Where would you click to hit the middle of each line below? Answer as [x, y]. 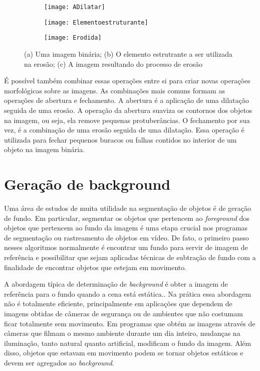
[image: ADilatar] [75, 7]
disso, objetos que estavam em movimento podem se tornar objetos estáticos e [124, 353]
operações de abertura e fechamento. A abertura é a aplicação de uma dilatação [126, 100]
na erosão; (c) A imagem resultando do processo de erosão [113, 64]
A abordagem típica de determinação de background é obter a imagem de [116, 284]
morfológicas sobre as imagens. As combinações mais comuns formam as [114, 90]
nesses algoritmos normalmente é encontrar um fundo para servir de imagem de [126, 247]
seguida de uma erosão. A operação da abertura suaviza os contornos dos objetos [128, 110]
